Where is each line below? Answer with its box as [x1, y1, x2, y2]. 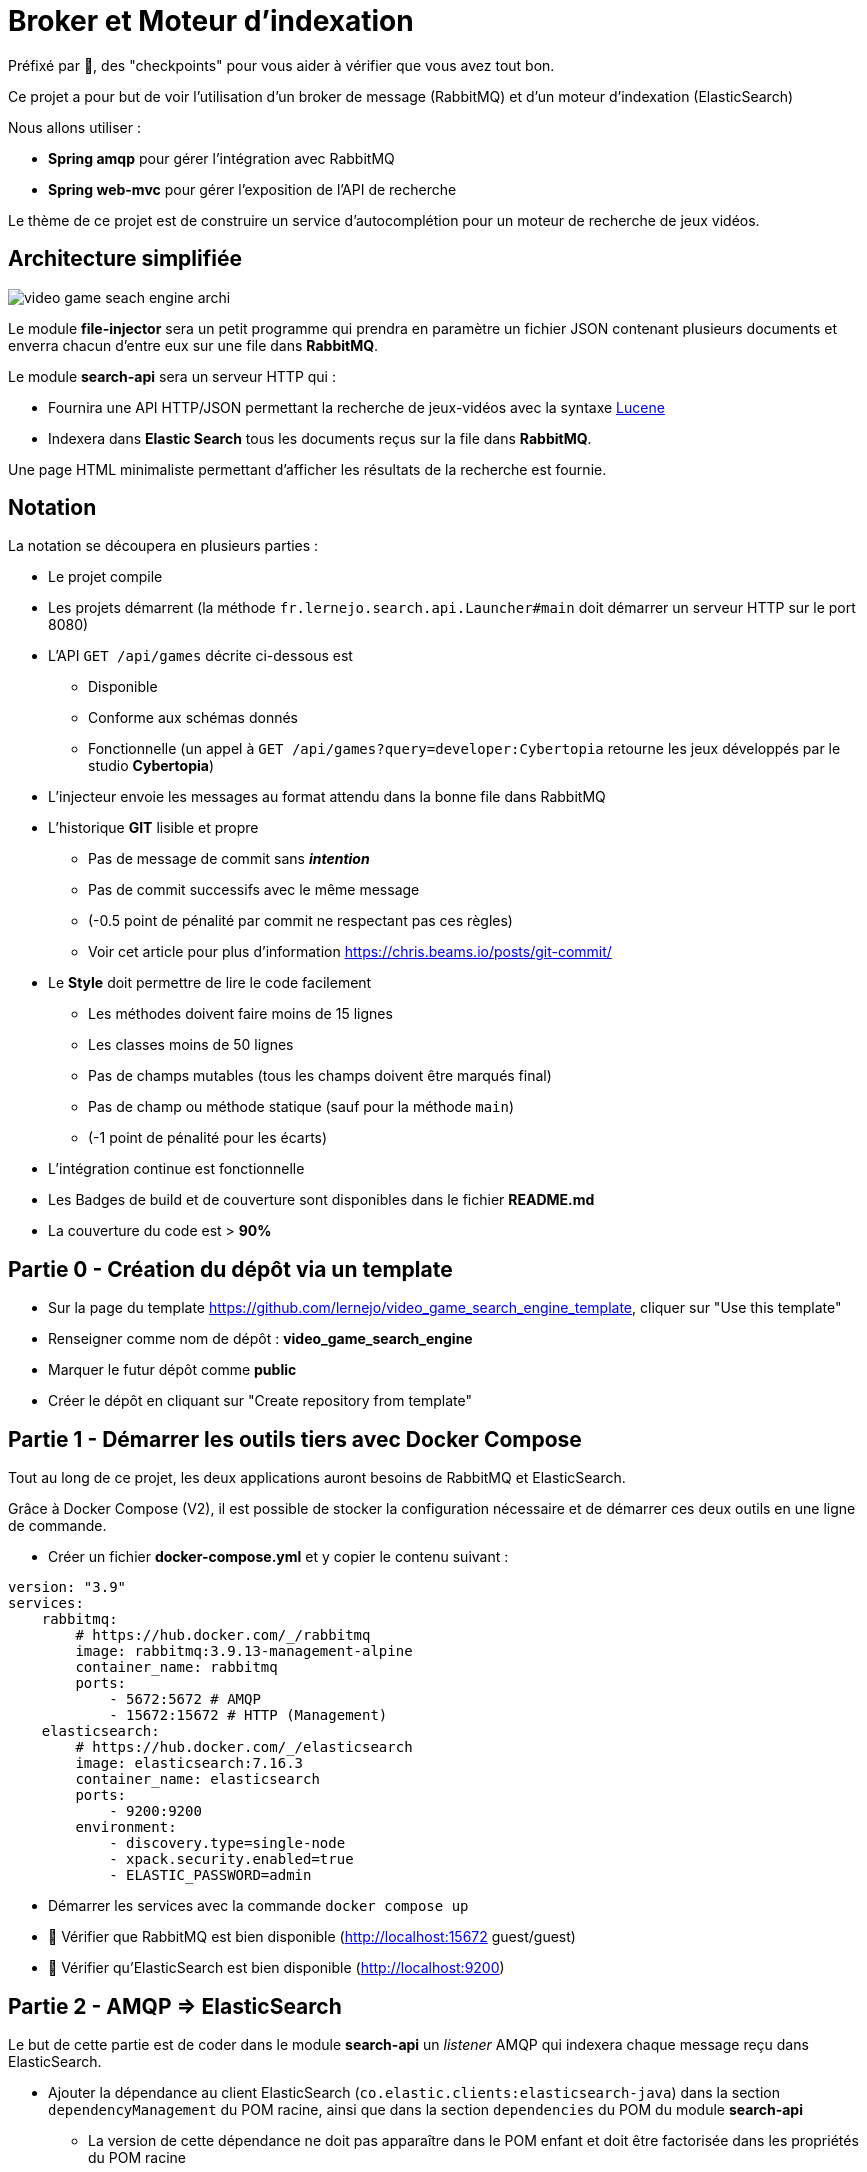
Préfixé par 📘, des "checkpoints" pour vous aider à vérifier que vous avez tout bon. [8, 56, 555, 74]
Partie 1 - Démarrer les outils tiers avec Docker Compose [8, 1426, 582, 1452]
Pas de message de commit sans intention [88, 850, 370, 868]
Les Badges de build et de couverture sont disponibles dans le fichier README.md [48, 1191, 595, 1209]
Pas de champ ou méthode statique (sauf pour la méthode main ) [88, 1098, 515, 1116]
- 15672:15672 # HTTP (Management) [109, 1707, 388, 1724]
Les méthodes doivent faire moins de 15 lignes [88, 1005, 393, 1023]
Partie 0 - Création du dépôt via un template [8, 1256, 453, 1282]
